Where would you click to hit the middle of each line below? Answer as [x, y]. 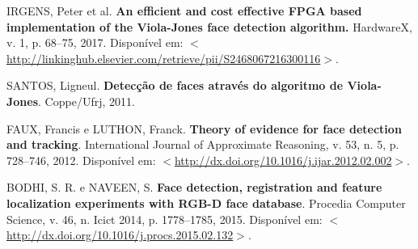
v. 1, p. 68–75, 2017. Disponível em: [95, 42]
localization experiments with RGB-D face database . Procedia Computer [206, 203]
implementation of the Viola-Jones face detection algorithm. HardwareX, [209, 26]
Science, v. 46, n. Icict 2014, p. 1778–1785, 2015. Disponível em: [165, 219]
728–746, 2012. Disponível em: [81, 160]
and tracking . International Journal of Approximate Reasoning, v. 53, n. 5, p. [203, 144]
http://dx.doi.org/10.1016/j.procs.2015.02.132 [120, 235]
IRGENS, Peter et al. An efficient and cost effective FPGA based [184, 11]
